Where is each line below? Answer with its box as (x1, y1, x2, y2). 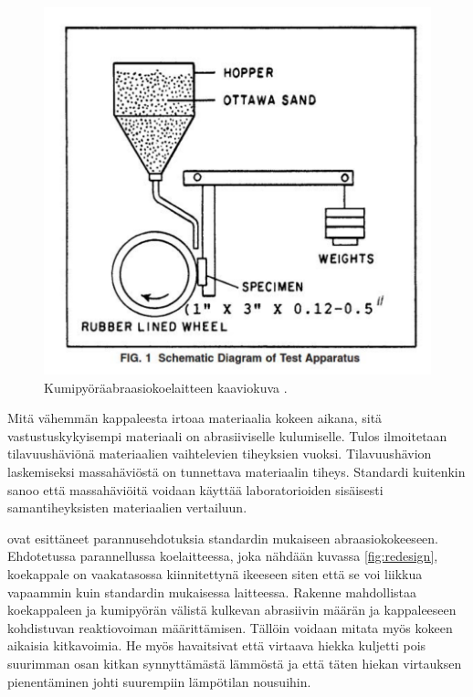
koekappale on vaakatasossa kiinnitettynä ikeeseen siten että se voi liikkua (7, 565, 423, 584)
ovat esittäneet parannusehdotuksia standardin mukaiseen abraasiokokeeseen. (7, 528, 438, 547)
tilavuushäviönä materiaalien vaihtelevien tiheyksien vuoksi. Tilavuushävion (7, 444, 432, 463)
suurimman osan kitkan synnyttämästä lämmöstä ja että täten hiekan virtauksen (7, 654, 462, 672)
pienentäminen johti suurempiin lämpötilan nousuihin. (7, 671, 311, 691)
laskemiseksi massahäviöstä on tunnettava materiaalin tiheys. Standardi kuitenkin (7, 462, 466, 481)
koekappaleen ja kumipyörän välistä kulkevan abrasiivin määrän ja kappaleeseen (7, 600, 457, 619)
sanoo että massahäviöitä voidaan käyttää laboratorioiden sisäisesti (7, 480, 384, 499)
